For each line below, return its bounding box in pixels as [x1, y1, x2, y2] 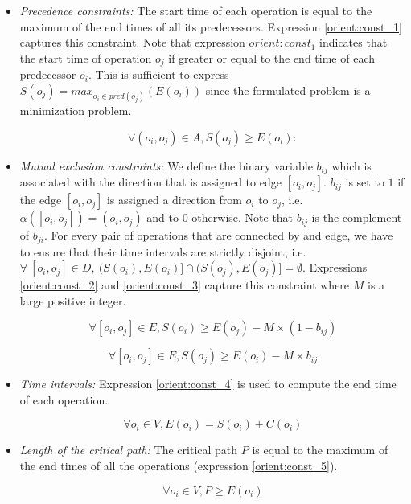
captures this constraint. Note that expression [19, 34, 245, 51]
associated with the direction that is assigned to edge [19, 174, 282, 191]
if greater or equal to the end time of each [168, 49, 375, 66]
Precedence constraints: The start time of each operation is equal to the [19, 2, 372, 18]
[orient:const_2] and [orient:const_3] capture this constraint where [19, 277, 350, 293]
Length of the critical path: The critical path [19, 441, 238, 458]
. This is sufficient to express [88, 66, 229, 83]
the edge [19, 191, 62, 208]
